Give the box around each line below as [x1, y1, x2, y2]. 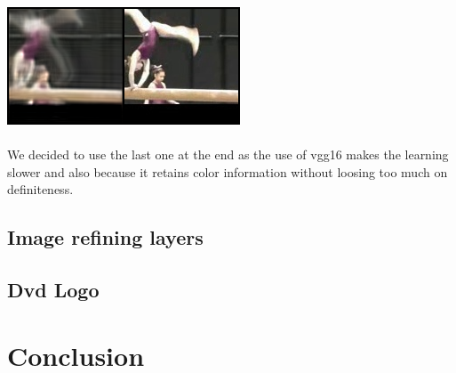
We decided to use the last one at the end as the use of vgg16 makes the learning [7, 145, 449, 164]
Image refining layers [7, 223, 204, 251]
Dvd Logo [7, 276, 100, 304]
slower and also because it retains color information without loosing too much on [7, 162, 448, 181]
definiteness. [7, 180, 74, 199]
